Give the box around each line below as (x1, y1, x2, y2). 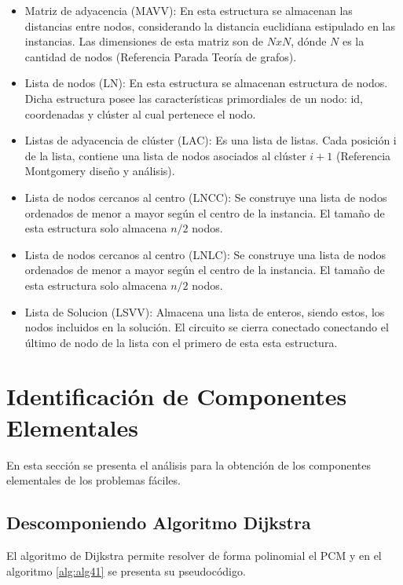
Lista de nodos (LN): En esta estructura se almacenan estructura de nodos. (24, 75, 388, 91)
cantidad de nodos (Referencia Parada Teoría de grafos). (24, 48, 297, 64)
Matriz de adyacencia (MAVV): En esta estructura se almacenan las (24, 2, 353, 18)
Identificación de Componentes (6, 380, 347, 412)
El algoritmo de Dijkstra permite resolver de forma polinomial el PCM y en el (6, 547, 382, 563)
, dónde (291, 33, 327, 49)
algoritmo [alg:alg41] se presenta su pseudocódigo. (6, 562, 246, 579)
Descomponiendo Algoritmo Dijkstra (6, 510, 311, 535)
